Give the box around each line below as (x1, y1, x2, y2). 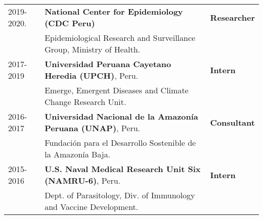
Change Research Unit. (45, 96, 126, 107)
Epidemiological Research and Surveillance (45, 32, 196, 43)
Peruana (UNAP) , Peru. (45, 122, 141, 134)
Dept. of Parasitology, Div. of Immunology (45, 189, 195, 201)
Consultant (210, 116, 255, 128)
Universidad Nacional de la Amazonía (45, 111, 198, 122)
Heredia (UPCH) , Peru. (45, 70, 139, 81)
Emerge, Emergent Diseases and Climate (45, 84, 189, 96)
